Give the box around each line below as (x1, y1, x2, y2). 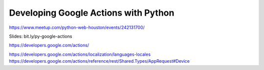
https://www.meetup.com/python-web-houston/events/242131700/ (9, 24, 145, 30)
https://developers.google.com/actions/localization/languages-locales (9, 51, 151, 57)
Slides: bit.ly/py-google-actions (9, 33, 72, 39)
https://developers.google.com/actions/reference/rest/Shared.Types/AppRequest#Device (9, 58, 190, 64)
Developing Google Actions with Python (9, 7, 175, 18)
